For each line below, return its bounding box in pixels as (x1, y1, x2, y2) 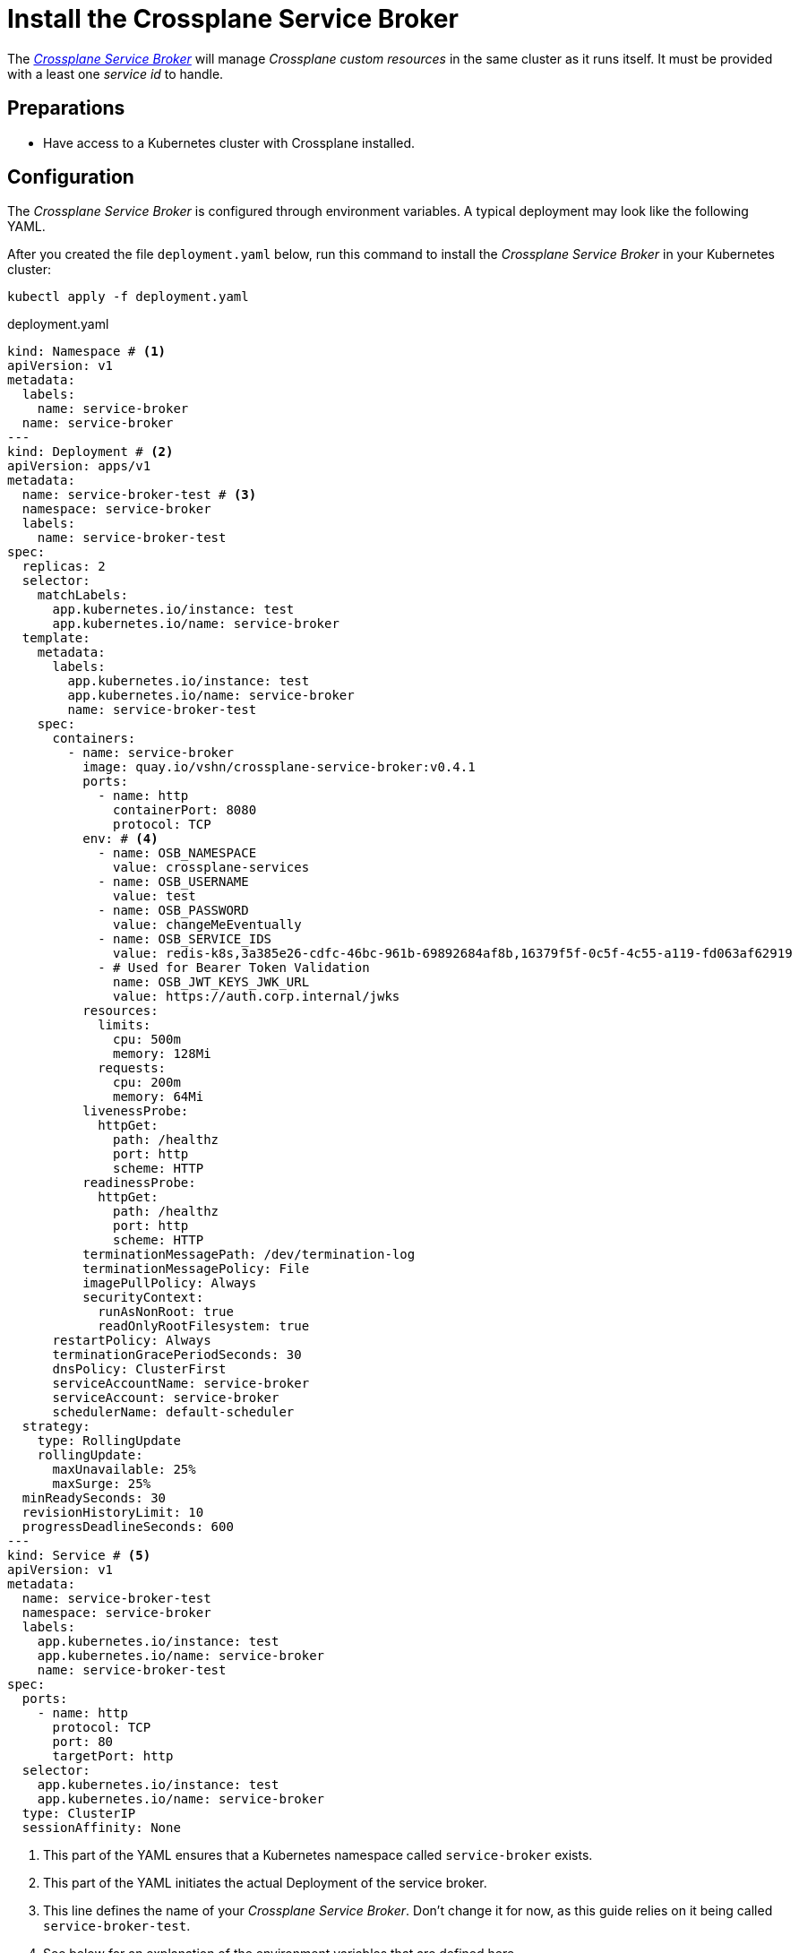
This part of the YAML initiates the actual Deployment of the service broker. (43, 1875, 487, 1891)
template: (21, 631, 90, 646)
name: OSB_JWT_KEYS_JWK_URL (113, 975, 310, 990)
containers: (52, 731, 136, 746)
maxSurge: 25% (52, 1476, 151, 1492)
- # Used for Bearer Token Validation (98, 960, 370, 976)
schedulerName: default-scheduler (52, 1405, 295, 1420)
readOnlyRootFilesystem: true (98, 1319, 310, 1334)
